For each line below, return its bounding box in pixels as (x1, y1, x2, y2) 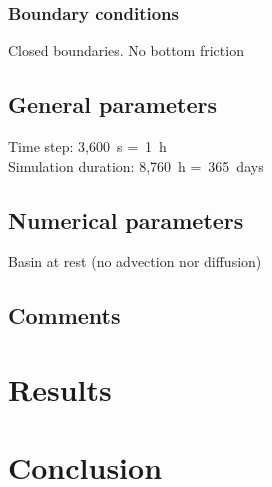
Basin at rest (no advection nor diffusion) (8, 251, 262, 272)
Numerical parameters (8, 204, 244, 235)
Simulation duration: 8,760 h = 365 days (8, 155, 264, 176)
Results (8, 368, 112, 409)
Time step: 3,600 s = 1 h (8, 136, 167, 157)
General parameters (8, 89, 217, 120)
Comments (8, 300, 121, 331)
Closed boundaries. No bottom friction (8, 40, 244, 61)
